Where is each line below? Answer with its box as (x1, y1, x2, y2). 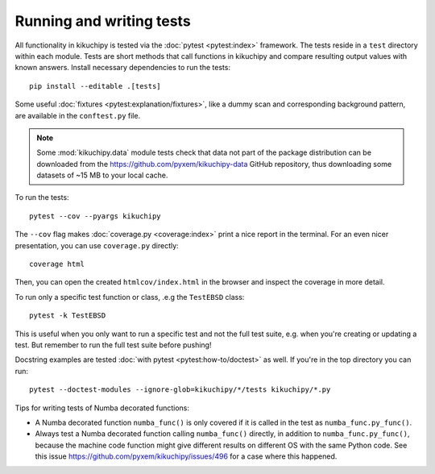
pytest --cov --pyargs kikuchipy (29, 211, 161, 221)
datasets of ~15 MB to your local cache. (36, 170, 168, 181)
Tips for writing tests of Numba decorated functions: (14, 403, 189, 413)
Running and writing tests (14, 12, 191, 30)
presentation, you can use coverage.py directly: (14, 240, 179, 250)
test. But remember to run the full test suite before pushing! (14, 339, 212, 350)
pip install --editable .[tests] (29, 81, 161, 90)
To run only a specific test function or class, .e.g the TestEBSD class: (14, 292, 245, 301)
